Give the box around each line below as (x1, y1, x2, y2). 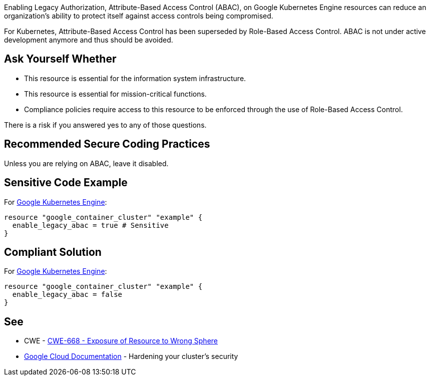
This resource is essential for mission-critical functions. (24, 89, 207, 98)
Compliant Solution (4, 245, 102, 258)
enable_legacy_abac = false (12, 290, 123, 299)
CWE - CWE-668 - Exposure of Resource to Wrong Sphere (24, 336, 218, 345)
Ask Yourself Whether (4, 53, 117, 66)
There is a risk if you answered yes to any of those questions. (4, 120, 207, 129)
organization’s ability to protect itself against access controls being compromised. (4, 12, 273, 20)
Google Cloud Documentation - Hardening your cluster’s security (24, 352, 238, 361)
